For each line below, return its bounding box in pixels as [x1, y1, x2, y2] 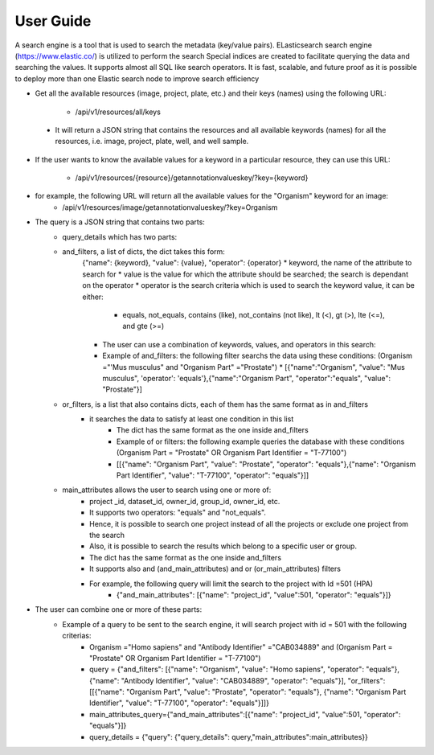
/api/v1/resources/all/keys [75, 107, 161, 117]
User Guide [14, 12, 92, 30]
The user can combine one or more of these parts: [35, 605, 203, 614]
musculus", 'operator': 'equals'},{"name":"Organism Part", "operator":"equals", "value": [102, 373, 391, 383]
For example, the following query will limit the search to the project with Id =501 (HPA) [89, 579, 374, 589]
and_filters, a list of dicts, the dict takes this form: [62, 247, 225, 256]
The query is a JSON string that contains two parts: [35, 217, 205, 227]
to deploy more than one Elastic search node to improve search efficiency [14, 73, 260, 84]
